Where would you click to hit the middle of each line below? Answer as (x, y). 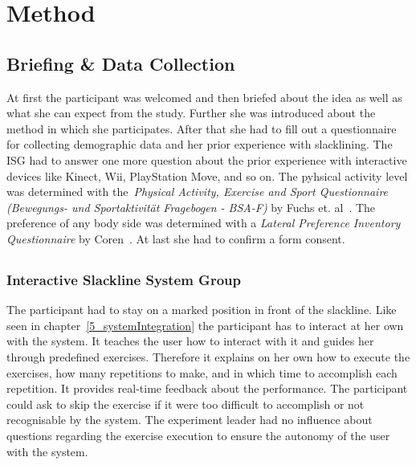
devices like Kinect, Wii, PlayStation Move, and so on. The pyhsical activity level (207, 175)
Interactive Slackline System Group (124, 279)
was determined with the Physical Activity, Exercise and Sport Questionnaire (198, 192)
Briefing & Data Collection (121, 63)
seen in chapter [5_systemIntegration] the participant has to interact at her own (205, 325)
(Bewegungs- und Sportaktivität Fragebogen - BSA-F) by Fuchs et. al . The (191, 207)
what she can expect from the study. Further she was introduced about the (191, 113)
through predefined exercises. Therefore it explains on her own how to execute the (208, 356)
